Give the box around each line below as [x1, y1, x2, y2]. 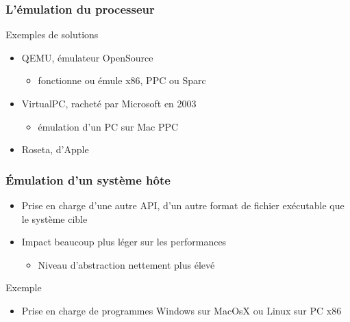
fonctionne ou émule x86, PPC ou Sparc [38, 73, 206, 88]
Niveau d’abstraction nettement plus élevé [38, 257, 215, 271]
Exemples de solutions [5, 27, 99, 42]
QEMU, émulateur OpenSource [21, 50, 153, 64]
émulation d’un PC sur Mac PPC [38, 119, 179, 133]
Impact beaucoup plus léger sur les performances [21, 234, 227, 249]
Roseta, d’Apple [21, 142, 89, 157]
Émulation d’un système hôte [5, 171, 171, 188]
